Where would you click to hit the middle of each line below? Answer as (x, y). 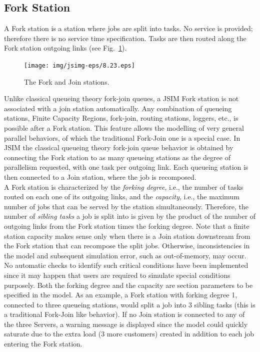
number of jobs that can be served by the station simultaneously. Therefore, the (126, 206)
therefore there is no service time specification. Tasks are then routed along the (125, 38)
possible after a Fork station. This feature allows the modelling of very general (124, 128)
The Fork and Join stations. (67, 81)
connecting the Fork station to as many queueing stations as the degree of (117, 157)
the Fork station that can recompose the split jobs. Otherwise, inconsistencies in (127, 246)
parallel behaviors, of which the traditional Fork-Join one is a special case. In (122, 137)
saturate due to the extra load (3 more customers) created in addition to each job (129, 334)
